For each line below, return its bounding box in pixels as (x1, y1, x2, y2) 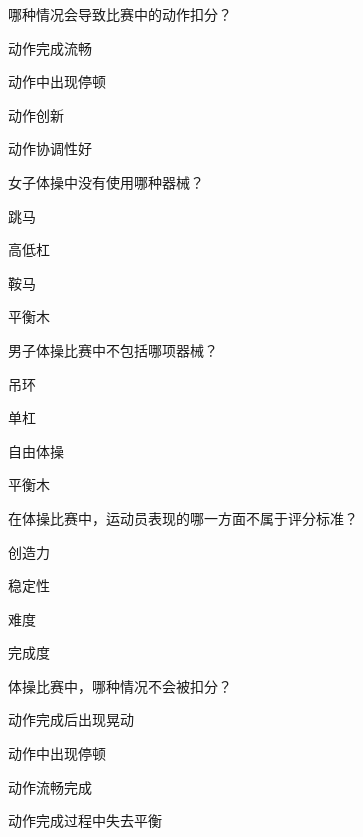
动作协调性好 (8, 138, 92, 159)
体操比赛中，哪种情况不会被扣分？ (8, 675, 232, 696)
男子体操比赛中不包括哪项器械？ (8, 339, 218, 360)
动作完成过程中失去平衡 (8, 810, 162, 831)
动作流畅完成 (8, 776, 92, 797)
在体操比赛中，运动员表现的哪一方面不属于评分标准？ (8, 507, 358, 528)
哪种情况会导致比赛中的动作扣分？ (8, 4, 232, 24)
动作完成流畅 (8, 37, 92, 58)
